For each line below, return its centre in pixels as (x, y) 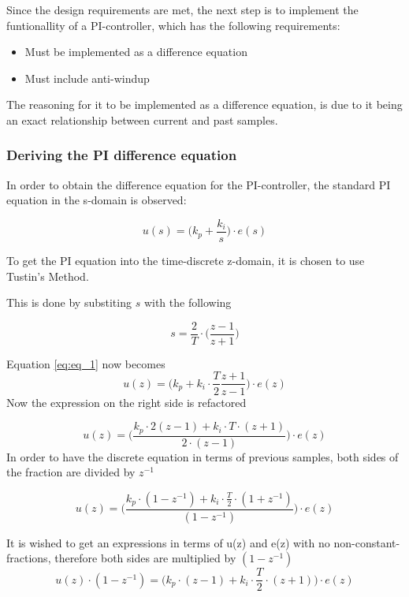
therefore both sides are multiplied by (145, 558)
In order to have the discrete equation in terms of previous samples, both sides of (203, 456)
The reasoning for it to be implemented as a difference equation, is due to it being (204, 104)
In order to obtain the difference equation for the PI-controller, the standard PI (199, 184)
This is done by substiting (69, 302)
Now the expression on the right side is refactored (126, 402)
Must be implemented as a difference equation (136, 52)
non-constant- (367, 542)
